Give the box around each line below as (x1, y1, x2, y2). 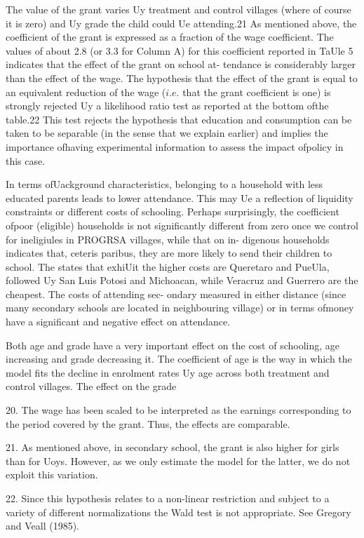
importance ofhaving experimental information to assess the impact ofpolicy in (6, 139, 344, 154)
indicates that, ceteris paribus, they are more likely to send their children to (6, 246, 332, 260)
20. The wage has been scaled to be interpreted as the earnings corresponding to (6, 403, 351, 417)
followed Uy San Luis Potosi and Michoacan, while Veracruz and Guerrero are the (6, 273, 358, 288)
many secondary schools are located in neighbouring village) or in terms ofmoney (6, 300, 354, 315)
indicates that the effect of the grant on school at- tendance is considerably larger (6, 57, 356, 72)
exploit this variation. (6, 467, 98, 482)
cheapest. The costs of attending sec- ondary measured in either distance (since (6, 286, 346, 301)
